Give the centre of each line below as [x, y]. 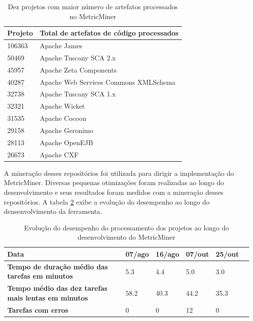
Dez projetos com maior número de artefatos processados [93, 6]
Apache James [61, 46]
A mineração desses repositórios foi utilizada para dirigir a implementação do [119, 173]
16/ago [168, 254]
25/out [227, 254]
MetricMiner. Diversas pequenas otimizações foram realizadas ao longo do [114, 182]
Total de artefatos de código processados [109, 33]
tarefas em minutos [40, 276]
